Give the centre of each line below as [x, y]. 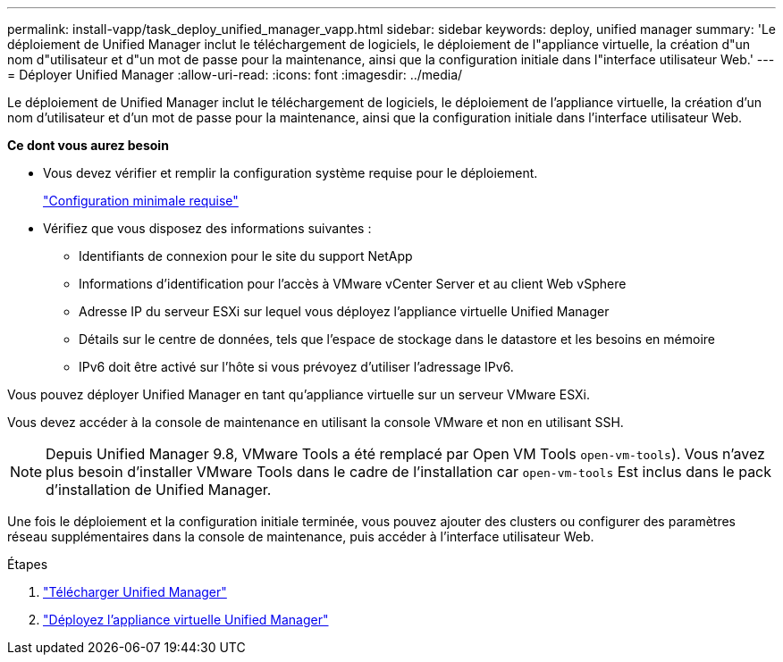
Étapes [28, 564]
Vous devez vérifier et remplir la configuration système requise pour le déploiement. [290, 173]
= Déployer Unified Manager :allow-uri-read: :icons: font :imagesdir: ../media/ [235, 75]
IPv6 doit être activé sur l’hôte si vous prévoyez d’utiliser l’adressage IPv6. [296, 367]
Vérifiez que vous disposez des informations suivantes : [207, 228]
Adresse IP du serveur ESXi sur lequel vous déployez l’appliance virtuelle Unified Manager [344, 311]
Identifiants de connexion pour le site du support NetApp [246, 256]
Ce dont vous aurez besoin [88, 145]
